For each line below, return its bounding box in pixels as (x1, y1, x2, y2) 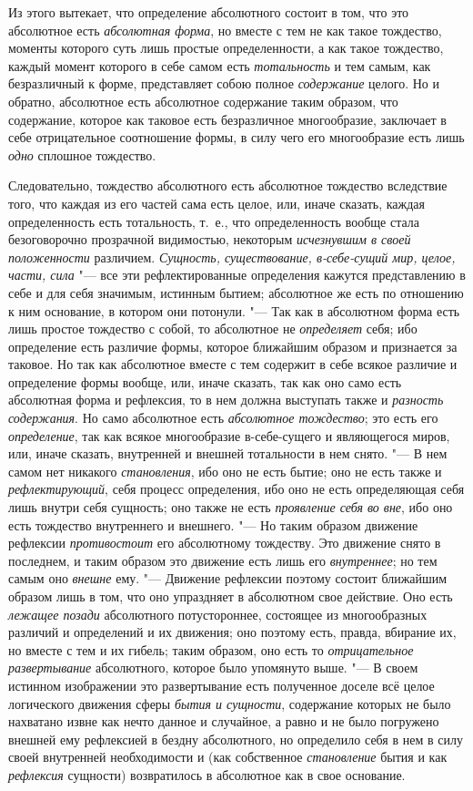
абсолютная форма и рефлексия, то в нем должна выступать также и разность (8, 390, 444, 409)
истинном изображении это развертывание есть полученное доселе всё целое (8, 675, 435, 694)
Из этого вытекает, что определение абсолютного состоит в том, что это (8, 3, 409, 21)
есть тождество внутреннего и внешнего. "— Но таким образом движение (8, 515, 418, 534)
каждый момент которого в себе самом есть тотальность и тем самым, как (8, 56, 431, 75)
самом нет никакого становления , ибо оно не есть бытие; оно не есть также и (8, 461, 442, 480)
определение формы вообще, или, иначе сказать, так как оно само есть (8, 372, 402, 391)
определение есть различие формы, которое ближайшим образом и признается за (8, 336, 458, 355)
